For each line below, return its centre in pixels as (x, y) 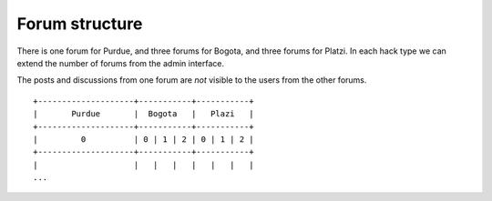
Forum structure (80, 24)
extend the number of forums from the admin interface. (121, 63)
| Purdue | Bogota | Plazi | (143, 114)
